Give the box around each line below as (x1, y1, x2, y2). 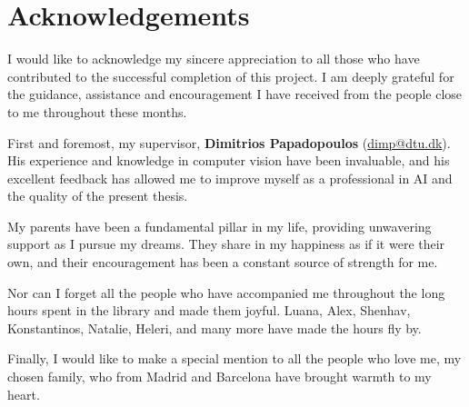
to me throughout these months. (7, 102, 187, 121)
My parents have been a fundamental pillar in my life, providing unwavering (7, 216, 432, 235)
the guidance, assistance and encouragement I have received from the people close (7, 84, 463, 104)
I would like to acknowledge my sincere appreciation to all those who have (7, 49, 420, 68)
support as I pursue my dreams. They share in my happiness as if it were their (7, 234, 445, 253)
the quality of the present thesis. (7, 186, 188, 205)
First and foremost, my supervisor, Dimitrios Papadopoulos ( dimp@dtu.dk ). (7, 133, 451, 152)
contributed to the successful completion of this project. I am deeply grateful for (7, 66, 454, 85)
